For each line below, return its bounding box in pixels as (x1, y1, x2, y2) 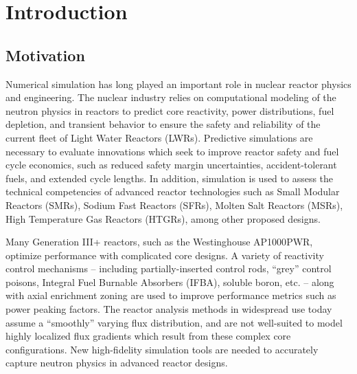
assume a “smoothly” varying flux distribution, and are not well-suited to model (5, 315, 343, 329)
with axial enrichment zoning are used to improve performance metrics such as (5, 288, 336, 302)
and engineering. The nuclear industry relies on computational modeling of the (5, 90, 336, 104)
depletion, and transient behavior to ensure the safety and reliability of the (5, 117, 321, 131)
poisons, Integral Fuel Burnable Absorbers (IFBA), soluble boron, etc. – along (5, 274, 334, 289)
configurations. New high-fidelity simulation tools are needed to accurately (5, 342, 319, 356)
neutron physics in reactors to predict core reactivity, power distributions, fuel (5, 103, 334, 118)
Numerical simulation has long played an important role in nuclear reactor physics (5, 76, 352, 91)
